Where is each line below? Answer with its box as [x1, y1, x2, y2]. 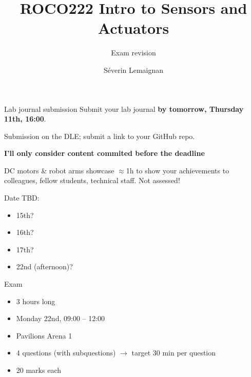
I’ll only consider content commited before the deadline [4, 148, 205, 158]
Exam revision [111, 47, 156, 58]
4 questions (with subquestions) [16, 347, 116, 358]
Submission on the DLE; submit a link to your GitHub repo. [4, 130, 195, 141]
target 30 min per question [131, 347, 216, 358]
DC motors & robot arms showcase [4, 165, 114, 175]
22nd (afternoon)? [16, 261, 73, 272]
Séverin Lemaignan [103, 64, 164, 75]
